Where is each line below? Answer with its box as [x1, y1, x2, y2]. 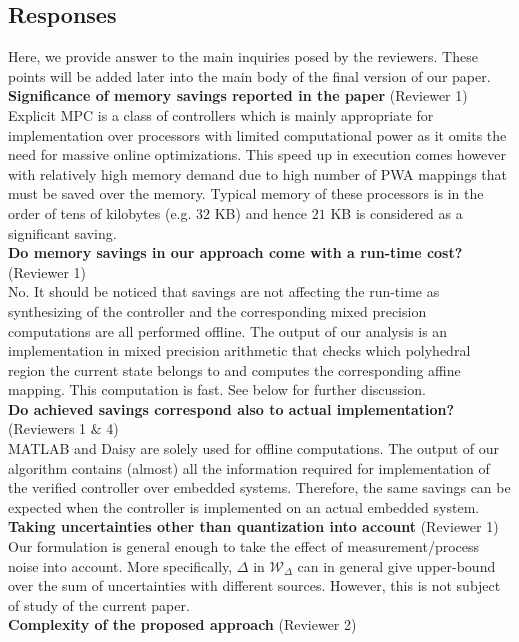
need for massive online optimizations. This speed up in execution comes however [8, 144, 506, 165]
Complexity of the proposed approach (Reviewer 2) [8, 614, 357, 635]
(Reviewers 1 [8, 418, 87, 439]
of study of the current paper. [8, 594, 190, 615]
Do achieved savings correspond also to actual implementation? [8, 398, 455, 419]
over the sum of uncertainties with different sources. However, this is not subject [8, 575, 501, 596]
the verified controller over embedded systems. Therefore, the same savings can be [8, 477, 511, 498]
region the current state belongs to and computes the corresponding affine [8, 359, 461, 380]
